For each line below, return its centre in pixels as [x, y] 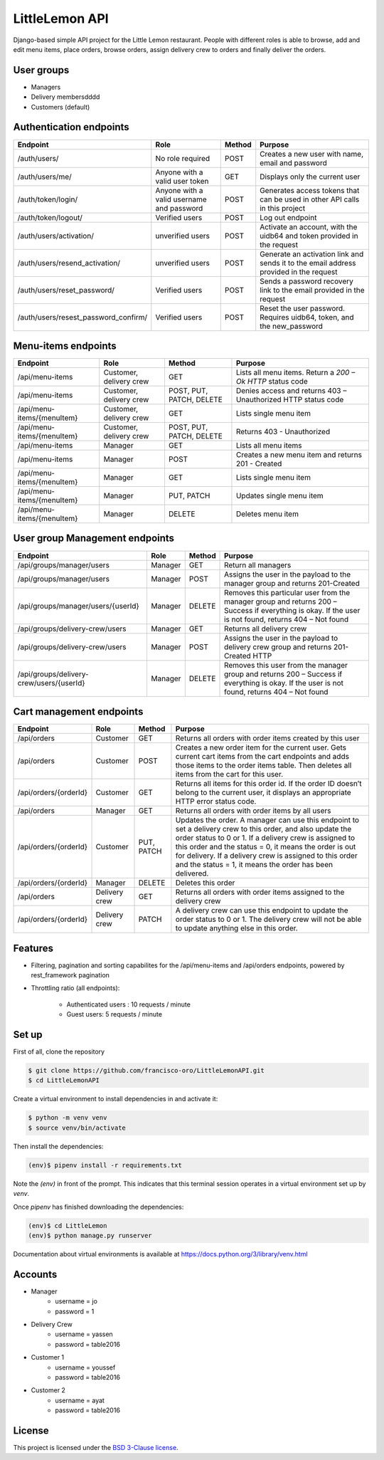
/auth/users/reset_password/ [66, 290]
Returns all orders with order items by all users [253, 811]
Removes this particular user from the [287, 592]
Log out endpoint [288, 217]
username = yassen [84, 1334]
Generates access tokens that [310, 190]
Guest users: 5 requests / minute [114, 1014]
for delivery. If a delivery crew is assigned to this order [267, 856]
